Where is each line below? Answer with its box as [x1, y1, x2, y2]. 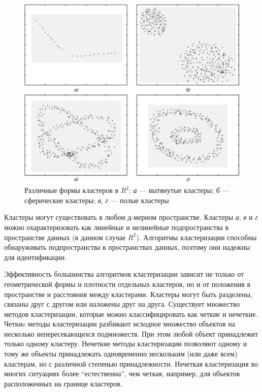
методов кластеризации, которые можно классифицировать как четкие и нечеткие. [4, 308, 258, 319]
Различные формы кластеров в [24, 185, 119, 195]
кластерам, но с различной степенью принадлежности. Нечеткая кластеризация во [4, 358, 258, 369]
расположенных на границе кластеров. [4, 378, 122, 388]
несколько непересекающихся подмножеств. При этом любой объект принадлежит [4, 328, 258, 339]
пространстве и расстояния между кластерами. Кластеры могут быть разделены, [4, 288, 253, 299]
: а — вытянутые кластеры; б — [129, 185, 230, 195]
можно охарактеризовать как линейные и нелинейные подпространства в [4, 221, 229, 232]
